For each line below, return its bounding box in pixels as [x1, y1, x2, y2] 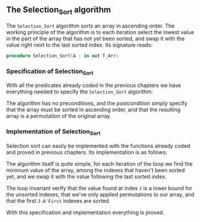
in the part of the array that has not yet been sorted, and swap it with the [6, 35, 185, 42]
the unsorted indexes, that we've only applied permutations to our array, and [6, 191, 195, 198]
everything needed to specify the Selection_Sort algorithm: [6, 88, 153, 95]
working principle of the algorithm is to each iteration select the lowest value [6, 29, 195, 35]
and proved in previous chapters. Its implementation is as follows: [6, 149, 168, 156]
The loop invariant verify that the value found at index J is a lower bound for [6, 185, 193, 191]
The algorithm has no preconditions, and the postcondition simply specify [6, 100, 188, 107]
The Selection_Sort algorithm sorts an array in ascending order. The [6, 22, 175, 29]
